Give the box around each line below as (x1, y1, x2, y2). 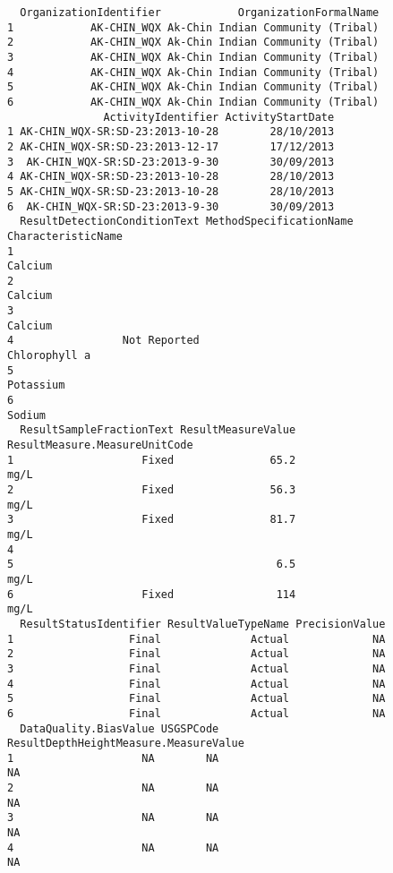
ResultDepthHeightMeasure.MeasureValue (7, 737, 244, 750)
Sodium (7, 408, 46, 422)
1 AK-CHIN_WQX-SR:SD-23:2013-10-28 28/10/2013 (7, 125, 335, 139)
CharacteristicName (7, 229, 123, 243)
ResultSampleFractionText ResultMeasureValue (20, 424, 296, 437)
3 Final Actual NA (7, 662, 386, 675)
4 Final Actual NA (7, 677, 386, 690)
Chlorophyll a (7, 349, 91, 363)
